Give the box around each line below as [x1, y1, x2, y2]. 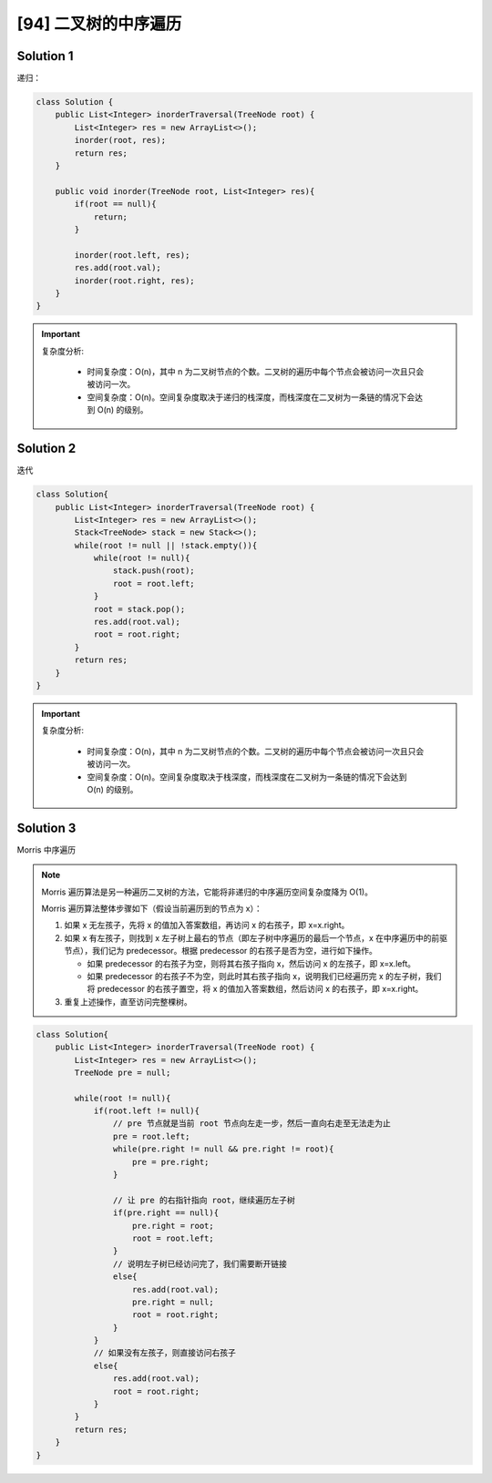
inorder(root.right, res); [74, 275, 195, 286]
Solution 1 [16, 48, 74, 64]
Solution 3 [16, 820, 77, 835]
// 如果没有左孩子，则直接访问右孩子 [93, 1348, 237, 1358]
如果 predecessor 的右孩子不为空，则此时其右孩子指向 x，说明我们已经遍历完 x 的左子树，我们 [87, 970, 442, 981]
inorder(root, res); [74, 135, 167, 146]
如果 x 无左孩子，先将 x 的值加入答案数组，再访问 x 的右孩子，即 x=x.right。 [64, 920, 350, 931]
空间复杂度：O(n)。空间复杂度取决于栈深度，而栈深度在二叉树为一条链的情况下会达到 [87, 771, 407, 782]
